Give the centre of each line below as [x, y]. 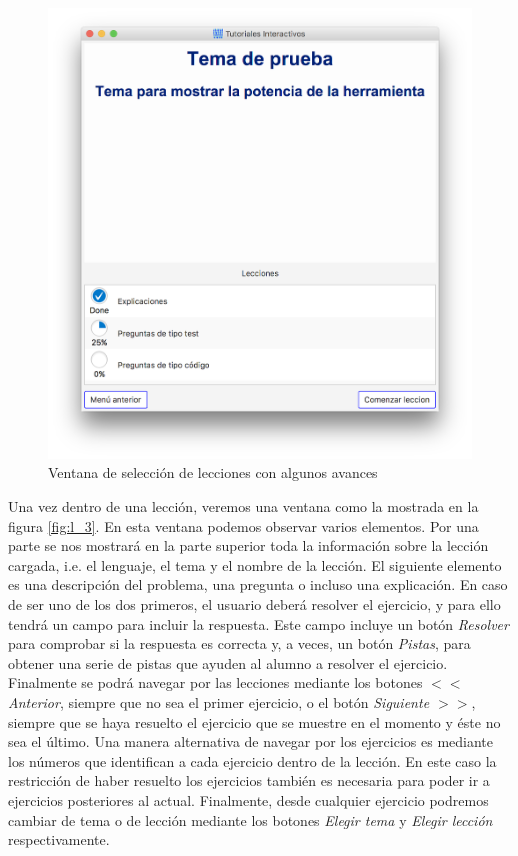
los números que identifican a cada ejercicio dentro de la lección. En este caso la [252, 760]
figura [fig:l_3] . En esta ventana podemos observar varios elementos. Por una [243, 525]
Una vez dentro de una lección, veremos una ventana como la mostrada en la [243, 506]
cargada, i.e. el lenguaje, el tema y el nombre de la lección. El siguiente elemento [255, 564]
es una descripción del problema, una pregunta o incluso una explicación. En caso [258, 584]
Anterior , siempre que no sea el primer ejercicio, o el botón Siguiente [219, 701]
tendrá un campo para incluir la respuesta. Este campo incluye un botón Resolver [258, 623]
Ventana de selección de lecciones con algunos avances [213, 472]
